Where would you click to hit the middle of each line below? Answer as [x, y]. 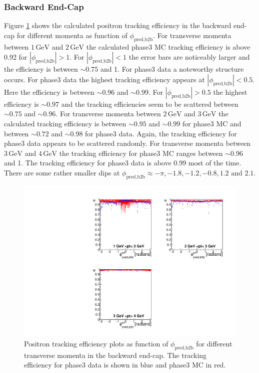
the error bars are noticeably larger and [189, 57]
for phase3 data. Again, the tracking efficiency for [161, 133]
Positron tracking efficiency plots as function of [96, 343]
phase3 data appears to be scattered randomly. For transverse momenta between [127, 143]
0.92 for [16, 57]
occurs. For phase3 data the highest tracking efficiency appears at [104, 79]
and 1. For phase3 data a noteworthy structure [172, 69]
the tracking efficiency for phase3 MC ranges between [141, 153]
